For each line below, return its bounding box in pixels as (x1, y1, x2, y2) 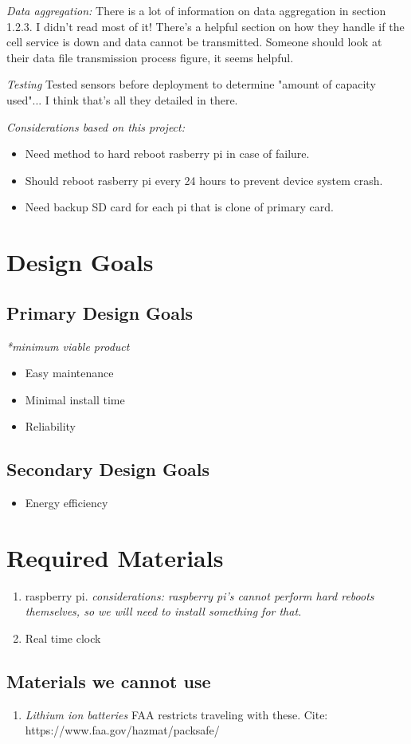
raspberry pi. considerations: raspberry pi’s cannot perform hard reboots (25, 587, 374, 604)
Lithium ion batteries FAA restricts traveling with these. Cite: (25, 706, 328, 722)
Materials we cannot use (6, 668, 211, 693)
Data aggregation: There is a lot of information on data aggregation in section (6, 2, 386, 18)
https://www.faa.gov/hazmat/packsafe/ (25, 722, 220, 738)
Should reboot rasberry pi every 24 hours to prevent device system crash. (25, 171, 383, 188)
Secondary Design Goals (6, 457, 210, 482)
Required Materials (6, 541, 224, 573)
